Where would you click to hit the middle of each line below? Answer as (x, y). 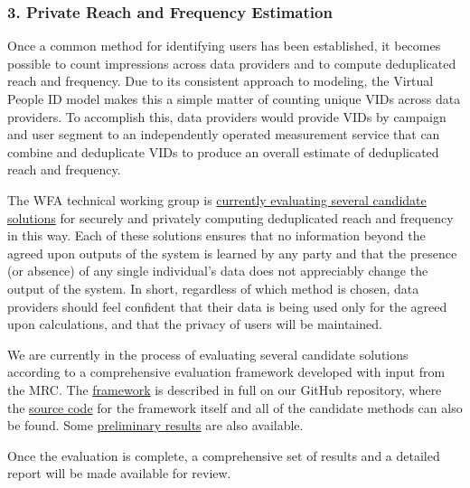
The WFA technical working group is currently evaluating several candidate (217, 199)
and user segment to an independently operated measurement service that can (224, 134)
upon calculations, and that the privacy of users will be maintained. (195, 324)
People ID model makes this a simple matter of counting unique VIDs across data (234, 99)
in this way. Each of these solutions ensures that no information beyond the (216, 235)
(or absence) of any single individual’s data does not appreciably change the (218, 271)
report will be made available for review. (119, 473)
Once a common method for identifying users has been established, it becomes (224, 46)
